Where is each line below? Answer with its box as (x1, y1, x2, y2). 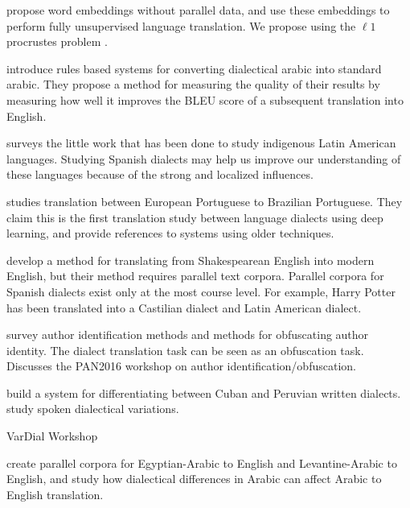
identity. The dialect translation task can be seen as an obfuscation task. (6, 341, 364, 358)
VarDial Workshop (6, 427, 98, 444)
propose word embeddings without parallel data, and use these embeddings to (6, 2, 390, 18)
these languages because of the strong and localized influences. (6, 166, 314, 183)
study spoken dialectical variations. (6, 400, 179, 417)
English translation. (6, 485, 104, 502)
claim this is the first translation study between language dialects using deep (6, 209, 383, 225)
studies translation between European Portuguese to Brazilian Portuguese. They (6, 192, 403, 209)
